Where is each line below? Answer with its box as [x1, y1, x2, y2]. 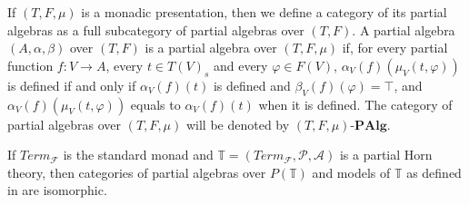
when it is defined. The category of [258, 94, 453, 113]
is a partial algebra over [145, 38, 277, 57]
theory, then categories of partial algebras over [7, 162, 266, 181]
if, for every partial [342, 38, 448, 57]
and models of [312, 162, 391, 181]
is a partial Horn [339, 145, 433, 164]
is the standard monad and [63, 145, 214, 164]
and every [213, 55, 268, 74]
